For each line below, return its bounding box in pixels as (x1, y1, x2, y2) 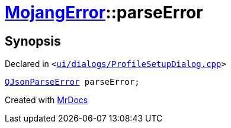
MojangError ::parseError (5, 2, 203, 23)
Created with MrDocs (5, 95, 88, 105)
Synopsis (5, 33, 61, 49)
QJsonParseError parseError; (5, 77, 140, 87)
